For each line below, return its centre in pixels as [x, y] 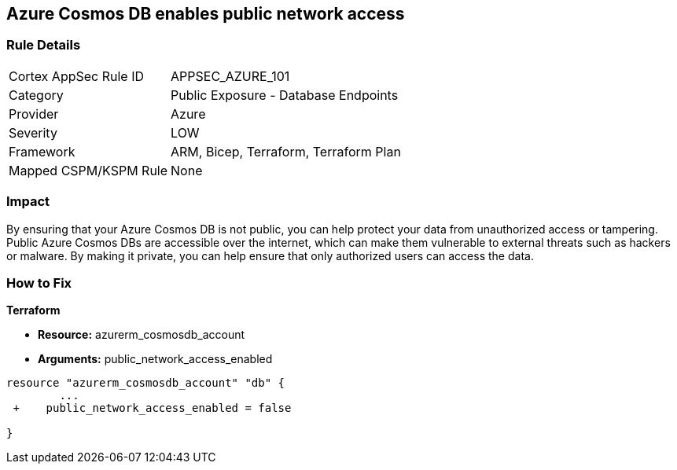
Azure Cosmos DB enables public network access [206, 14]
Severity [33, 132]
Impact [28, 202]
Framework [42, 151]
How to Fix [39, 283]
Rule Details [44, 45]
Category [36, 95]
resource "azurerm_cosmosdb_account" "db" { [146, 383]
